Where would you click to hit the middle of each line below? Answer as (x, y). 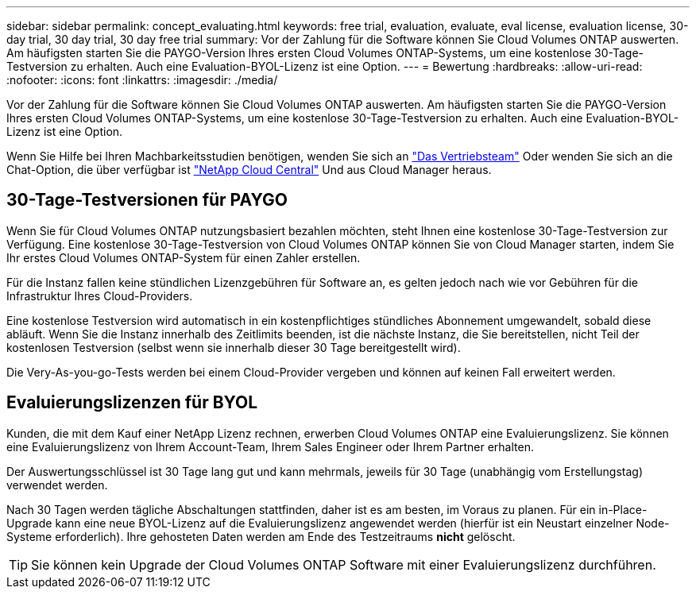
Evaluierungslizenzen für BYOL (132, 403)
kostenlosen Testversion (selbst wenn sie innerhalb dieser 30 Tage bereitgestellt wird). (234, 347)
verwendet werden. (57, 485)
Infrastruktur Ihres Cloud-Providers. (100, 296)
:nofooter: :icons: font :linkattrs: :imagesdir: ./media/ (142, 80)
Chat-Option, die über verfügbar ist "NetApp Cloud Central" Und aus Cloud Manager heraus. (249, 170)
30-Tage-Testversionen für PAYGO (147, 200)
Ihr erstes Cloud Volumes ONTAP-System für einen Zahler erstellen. (184, 257)
